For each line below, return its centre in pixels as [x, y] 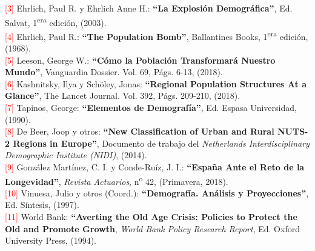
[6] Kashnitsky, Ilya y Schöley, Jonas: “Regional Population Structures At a [156, 83]
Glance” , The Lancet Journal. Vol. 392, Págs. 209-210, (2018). [123, 95]
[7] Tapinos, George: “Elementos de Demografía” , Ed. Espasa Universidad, [151, 108]
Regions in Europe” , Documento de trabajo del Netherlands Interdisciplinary [161, 143]
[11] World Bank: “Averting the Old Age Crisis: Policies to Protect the [151, 217]
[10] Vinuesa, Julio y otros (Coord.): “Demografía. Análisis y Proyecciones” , [157, 192]
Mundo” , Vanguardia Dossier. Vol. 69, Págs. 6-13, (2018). [114, 72]
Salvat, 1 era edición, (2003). [56, 21]
